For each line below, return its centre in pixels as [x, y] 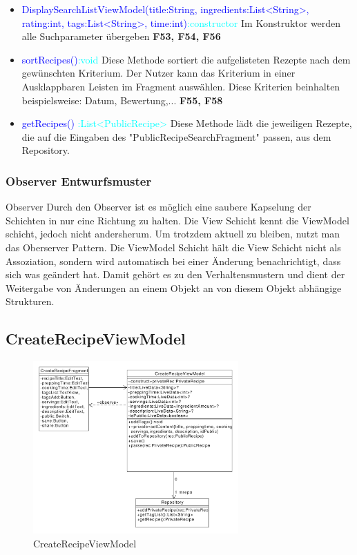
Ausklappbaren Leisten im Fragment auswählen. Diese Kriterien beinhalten [181, 86]
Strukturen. [30, 301]
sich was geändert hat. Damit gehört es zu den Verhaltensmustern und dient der [175, 274]
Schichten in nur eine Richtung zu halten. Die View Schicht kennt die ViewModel [177, 220]
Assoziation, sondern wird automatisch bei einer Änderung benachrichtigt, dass [173, 261]
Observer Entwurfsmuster [79, 181]
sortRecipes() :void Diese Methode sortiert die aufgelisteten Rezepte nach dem [186, 59]
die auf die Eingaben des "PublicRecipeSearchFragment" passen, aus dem [176, 136]
